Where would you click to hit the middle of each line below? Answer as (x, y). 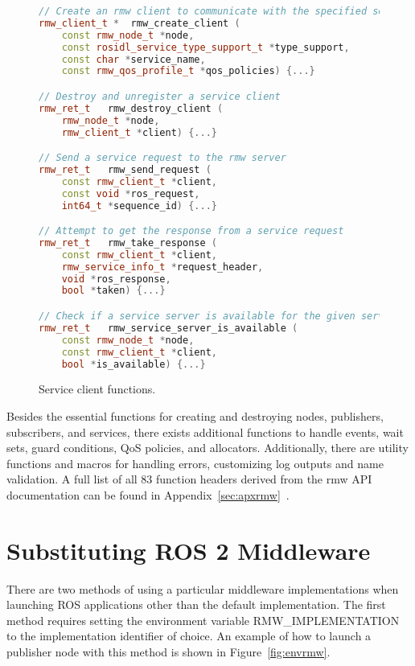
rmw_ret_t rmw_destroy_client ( (131, 108)
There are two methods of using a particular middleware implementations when (203, 588)
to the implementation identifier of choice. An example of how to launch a (189, 636)
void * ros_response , (116, 279)
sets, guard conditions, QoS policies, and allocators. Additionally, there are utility (207, 448)
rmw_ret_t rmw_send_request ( (125, 169)
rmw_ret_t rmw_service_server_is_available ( (168, 328)
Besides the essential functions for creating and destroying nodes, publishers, (195, 415)
